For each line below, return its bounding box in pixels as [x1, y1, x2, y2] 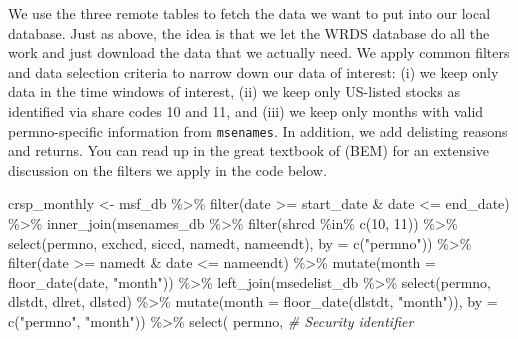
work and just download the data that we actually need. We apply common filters [8, 42, 510, 63]
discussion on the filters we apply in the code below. [8, 159, 327, 180]
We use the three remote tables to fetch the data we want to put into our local [8, 3, 491, 23]
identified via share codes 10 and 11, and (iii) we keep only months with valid [8, 100, 484, 121]
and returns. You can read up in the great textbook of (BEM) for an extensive [8, 140, 490, 161]
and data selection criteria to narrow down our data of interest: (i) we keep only [8, 61, 499, 82]
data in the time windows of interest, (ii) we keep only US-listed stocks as [8, 81, 460, 102]
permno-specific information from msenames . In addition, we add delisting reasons [8, 120, 508, 141]
